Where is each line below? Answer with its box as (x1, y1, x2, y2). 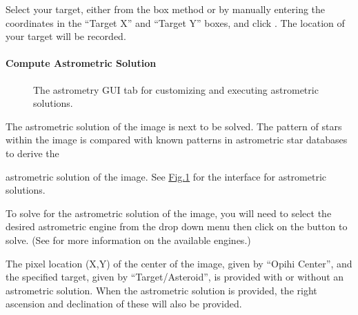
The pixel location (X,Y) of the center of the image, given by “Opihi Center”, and (6, 256, 352, 270)
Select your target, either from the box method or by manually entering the (6, 2, 326, 16)
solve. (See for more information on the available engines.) (6, 232, 251, 247)
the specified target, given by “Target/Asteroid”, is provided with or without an (6, 270, 344, 284)
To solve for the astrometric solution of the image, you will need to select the (6, 205, 332, 220)
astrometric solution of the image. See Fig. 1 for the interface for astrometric (6, 169, 327, 183)
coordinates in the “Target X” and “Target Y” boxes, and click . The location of (6, 15, 345, 30)
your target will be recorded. (6, 29, 126, 43)
